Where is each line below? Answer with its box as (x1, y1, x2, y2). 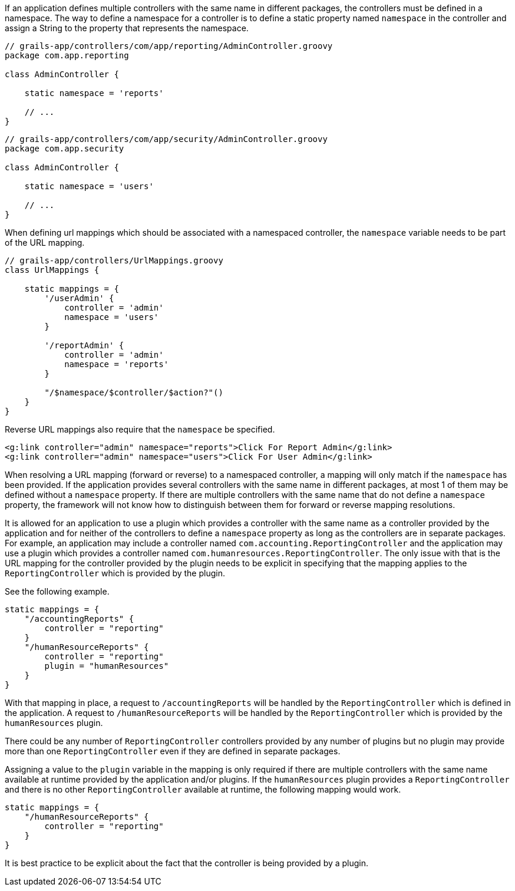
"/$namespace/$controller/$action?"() (44, 388, 223, 397)
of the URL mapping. (5, 237, 85, 247)
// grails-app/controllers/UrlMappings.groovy (5, 256, 223, 265)
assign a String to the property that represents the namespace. (5, 23, 249, 33)
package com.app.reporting (5, 51, 129, 60)
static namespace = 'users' (24, 181, 154, 191)
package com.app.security (5, 144, 124, 153)
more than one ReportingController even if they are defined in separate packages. (5, 746, 341, 756)
